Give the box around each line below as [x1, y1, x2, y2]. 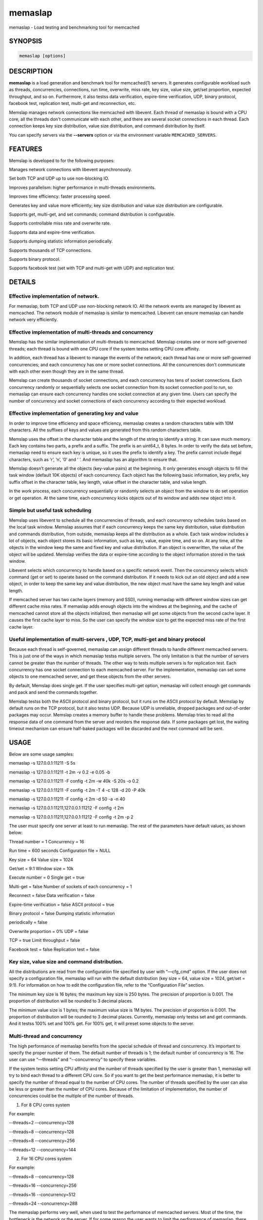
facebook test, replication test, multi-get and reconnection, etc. [9, 101, 136, 106]
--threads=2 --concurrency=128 [9, 1120, 74, 1126]
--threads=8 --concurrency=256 [9, 1138, 75, 1144]
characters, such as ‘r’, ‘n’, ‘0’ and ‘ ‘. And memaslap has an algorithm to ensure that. [9, 456, 178, 462]
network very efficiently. [9, 317, 58, 323]
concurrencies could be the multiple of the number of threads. [9, 1093, 134, 1099]
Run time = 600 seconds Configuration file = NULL [9, 848, 111, 854]
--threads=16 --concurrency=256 [9, 1182, 77, 1188]
